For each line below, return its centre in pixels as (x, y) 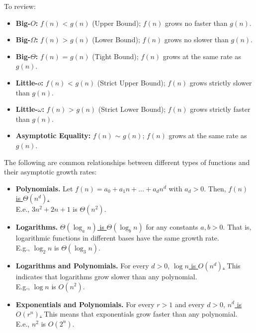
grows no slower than (196, 40)
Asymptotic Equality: (53, 135)
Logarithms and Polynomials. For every (82, 265)
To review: (20, 6)
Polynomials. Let (44, 188)
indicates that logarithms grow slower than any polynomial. (106, 276)
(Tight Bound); (115, 56)
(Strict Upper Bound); (131, 82)
